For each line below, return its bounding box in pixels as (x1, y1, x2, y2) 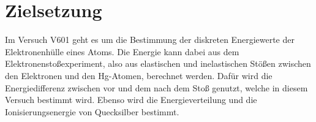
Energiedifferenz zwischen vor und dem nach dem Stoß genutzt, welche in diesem (5, 81, 308, 94)
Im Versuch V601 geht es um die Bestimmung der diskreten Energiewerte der (5, 33, 295, 46)
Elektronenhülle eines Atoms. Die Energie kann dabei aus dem (5, 45, 239, 58)
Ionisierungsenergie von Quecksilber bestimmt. (5, 105, 179, 118)
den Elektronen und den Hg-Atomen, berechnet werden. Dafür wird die (5, 69, 273, 82)
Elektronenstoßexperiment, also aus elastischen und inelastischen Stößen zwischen (5, 57, 311, 70)
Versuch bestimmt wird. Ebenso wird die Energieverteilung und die (5, 93, 257, 106)
